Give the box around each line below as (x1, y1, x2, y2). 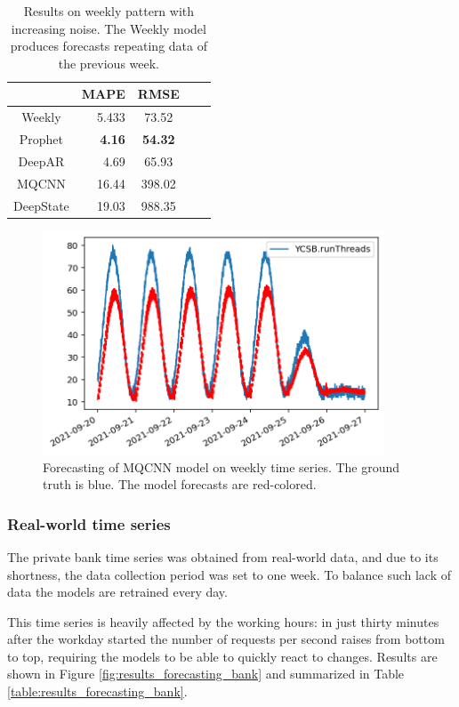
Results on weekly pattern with (23, 2, 195, 20)
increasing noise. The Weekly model (11, 19, 206, 37)
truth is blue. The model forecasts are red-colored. (43, 475, 317, 494)
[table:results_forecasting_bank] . (7, 682, 188, 701)
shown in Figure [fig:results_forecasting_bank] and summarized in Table (7, 664, 405, 683)
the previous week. (58, 53, 160, 72)
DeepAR (18, 151, 65, 170)
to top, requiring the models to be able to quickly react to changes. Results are (7, 647, 438, 665)
